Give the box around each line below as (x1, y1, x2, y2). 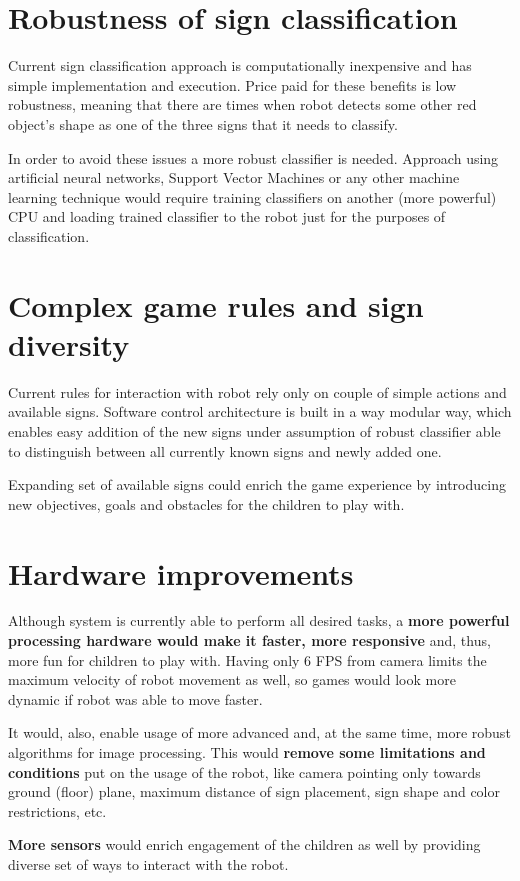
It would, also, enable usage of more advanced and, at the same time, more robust (8, 722, 511, 743)
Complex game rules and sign (8, 284, 424, 325)
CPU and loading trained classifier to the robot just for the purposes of (8, 206, 446, 227)
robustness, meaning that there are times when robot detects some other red (8, 94, 477, 115)
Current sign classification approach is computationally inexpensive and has (8, 55, 472, 76)
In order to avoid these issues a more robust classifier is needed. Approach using (8, 147, 499, 168)
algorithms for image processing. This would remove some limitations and (8, 742, 486, 763)
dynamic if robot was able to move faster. (8, 688, 263, 709)
